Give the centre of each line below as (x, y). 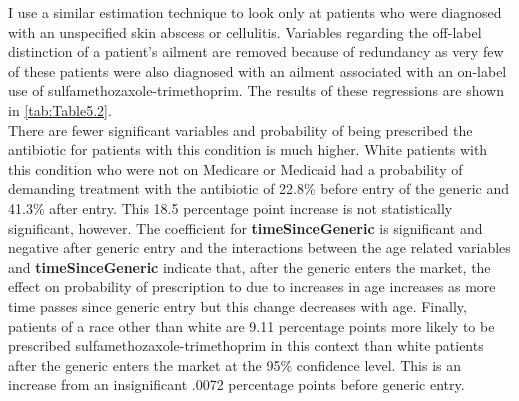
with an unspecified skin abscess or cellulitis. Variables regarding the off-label (245, 31)
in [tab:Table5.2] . (60, 109)
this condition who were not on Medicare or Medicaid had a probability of (235, 168)
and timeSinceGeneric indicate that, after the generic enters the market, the (249, 266)
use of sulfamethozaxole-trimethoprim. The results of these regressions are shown (256, 90)
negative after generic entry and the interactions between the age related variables (259, 247)
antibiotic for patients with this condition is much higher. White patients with (248, 149)
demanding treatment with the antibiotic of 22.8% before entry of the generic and (259, 188)
